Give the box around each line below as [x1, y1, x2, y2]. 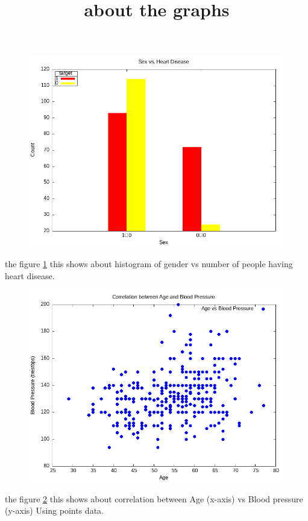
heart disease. [5, 269, 55, 282]
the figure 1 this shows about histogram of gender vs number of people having [5, 257, 293, 270]
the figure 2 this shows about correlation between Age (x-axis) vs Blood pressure [5, 492, 303, 505]
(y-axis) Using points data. [5, 504, 104, 517]
